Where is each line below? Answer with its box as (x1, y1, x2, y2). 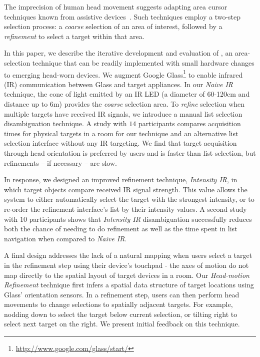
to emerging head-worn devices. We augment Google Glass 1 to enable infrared (4, 68, 243, 80)
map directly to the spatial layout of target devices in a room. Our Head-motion (4, 269, 249, 280)
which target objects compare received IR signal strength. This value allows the (4, 184, 247, 194)
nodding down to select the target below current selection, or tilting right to (4, 308, 237, 319)
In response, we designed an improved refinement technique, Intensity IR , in (4, 174, 237, 185)
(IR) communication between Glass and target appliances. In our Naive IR (4, 79, 233, 89)
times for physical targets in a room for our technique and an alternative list (4, 128, 238, 138)
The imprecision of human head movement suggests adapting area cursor (4, 2, 227, 12)
